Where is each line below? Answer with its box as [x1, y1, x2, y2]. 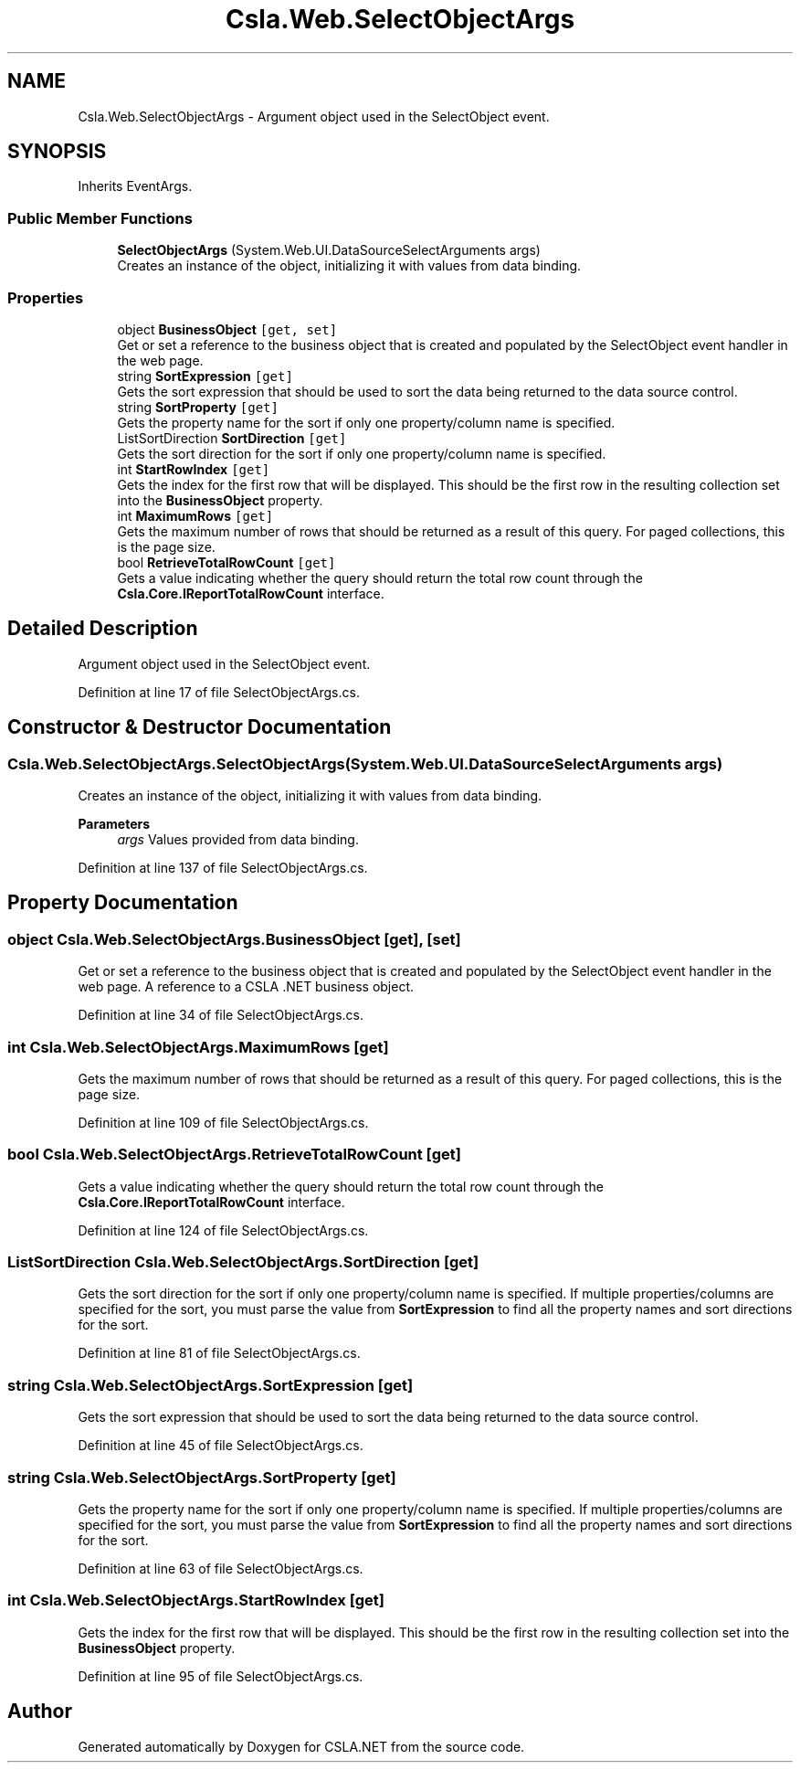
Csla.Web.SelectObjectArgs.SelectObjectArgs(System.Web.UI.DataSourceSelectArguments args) [7, 754, 723, 773]
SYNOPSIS [7, 140, 107, 164]
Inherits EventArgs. [78, 178, 193, 195]
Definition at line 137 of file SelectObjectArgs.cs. [78, 860, 368, 875]
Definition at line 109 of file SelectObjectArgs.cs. [78, 1114, 369, 1130]
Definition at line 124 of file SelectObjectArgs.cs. [78, 1222, 369, 1238]
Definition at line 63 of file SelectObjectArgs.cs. [78, 1560, 363, 1576]
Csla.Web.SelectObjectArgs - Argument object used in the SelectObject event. [78, 108, 550, 124]
